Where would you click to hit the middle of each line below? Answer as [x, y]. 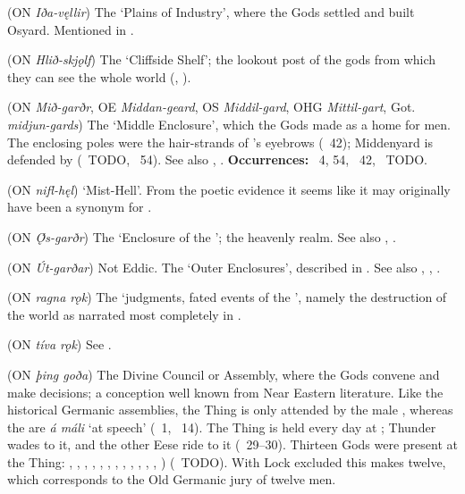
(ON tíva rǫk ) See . [59, 344]
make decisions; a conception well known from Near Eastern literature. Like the [225, 392]
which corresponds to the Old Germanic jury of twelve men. [172, 479]
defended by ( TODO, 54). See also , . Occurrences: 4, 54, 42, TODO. [217, 159]
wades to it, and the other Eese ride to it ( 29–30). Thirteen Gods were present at [232, 444]
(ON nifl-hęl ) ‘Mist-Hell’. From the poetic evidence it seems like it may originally [229, 189]
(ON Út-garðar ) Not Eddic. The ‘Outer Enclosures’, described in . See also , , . [224, 267]
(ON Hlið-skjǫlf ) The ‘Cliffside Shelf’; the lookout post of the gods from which [222, 59]
